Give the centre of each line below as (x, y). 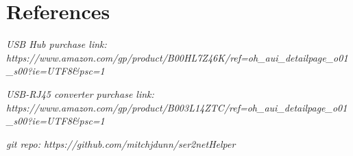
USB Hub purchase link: (57, 44)
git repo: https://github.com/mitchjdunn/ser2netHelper (121, 143)
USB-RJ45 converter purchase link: (80, 93)
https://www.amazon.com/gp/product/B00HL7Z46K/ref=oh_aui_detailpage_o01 (177, 57)
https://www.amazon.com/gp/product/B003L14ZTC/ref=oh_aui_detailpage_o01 (177, 107)
